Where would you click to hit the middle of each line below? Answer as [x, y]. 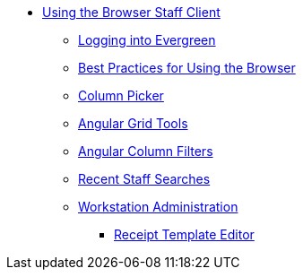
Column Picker [121, 95]
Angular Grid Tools [133, 123]
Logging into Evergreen [147, 40]
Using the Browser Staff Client [131, 12]
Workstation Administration [158, 207]
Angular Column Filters [146, 151]
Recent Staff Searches [144, 179]
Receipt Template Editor [184, 234]
